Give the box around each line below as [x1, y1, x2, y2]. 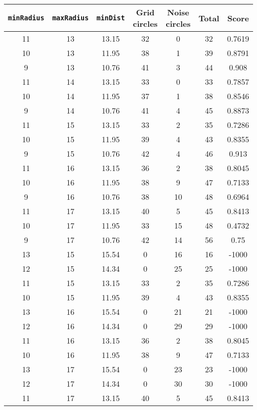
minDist [96, 14, 125, 22]
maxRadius [52, 14, 89, 22]
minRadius [8, 14, 44, 22]
